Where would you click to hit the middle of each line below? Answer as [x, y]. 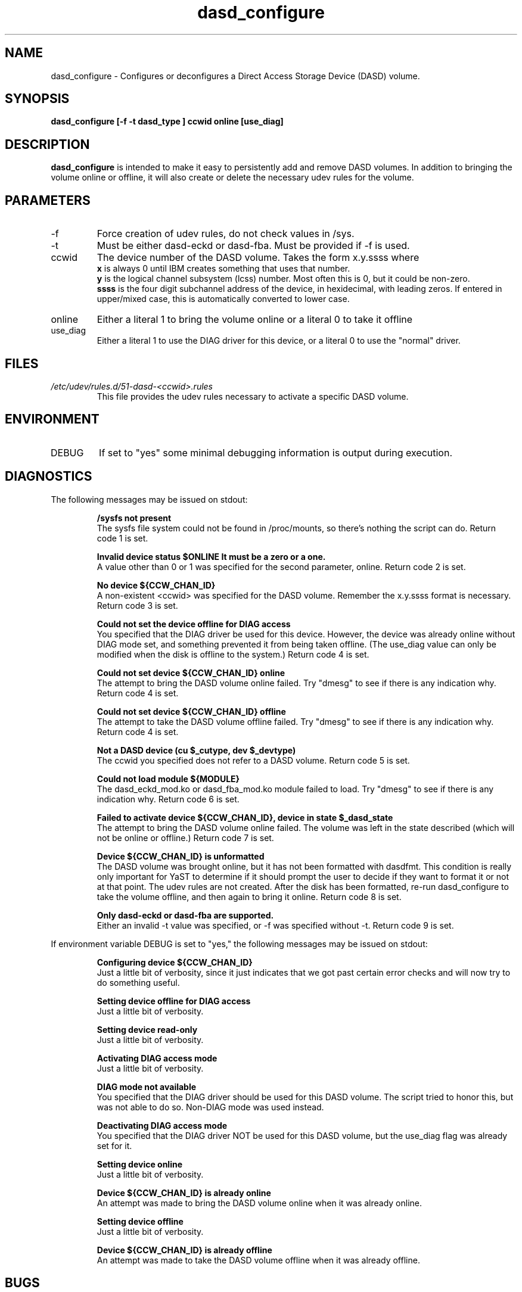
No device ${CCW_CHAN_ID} [156, 585]
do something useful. [138, 982]
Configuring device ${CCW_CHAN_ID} [175, 962]
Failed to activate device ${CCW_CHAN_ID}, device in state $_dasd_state [245, 817]
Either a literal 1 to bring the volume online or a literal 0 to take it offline [255, 320]
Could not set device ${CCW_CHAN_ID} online [191, 673]
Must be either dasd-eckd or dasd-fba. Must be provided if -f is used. [253, 246]
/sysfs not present [134, 518]
